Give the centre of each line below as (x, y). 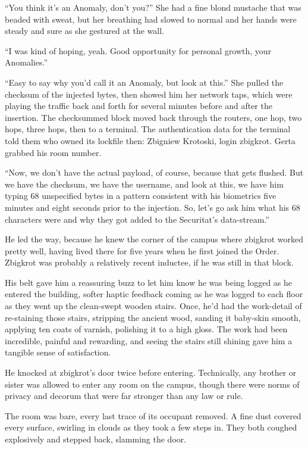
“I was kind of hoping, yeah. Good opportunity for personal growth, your (138, 50)
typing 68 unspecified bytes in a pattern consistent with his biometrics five (141, 196)
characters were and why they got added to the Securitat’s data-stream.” (137, 219)
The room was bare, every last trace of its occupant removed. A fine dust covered (153, 415)
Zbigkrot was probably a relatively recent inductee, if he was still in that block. (149, 262)
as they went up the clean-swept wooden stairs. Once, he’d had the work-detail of (153, 306)
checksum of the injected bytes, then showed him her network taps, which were (149, 94)
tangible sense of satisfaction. (58, 352)
